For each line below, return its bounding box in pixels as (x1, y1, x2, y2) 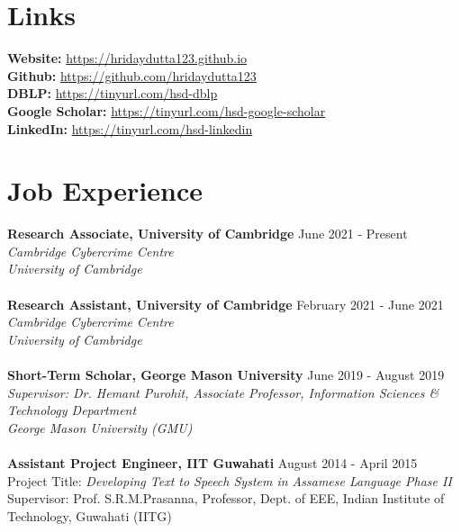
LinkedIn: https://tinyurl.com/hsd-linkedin (7, 119, 253, 138)
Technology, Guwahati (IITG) (7, 506, 172, 525)
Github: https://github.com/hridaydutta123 (7, 66, 257, 85)
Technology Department (7, 401, 137, 419)
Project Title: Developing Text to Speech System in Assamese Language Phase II (7, 471, 452, 490)
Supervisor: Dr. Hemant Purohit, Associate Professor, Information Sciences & (7, 383, 439, 401)
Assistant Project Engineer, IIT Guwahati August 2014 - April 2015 (7, 453, 418, 472)
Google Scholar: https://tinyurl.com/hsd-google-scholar (7, 101, 326, 120)
